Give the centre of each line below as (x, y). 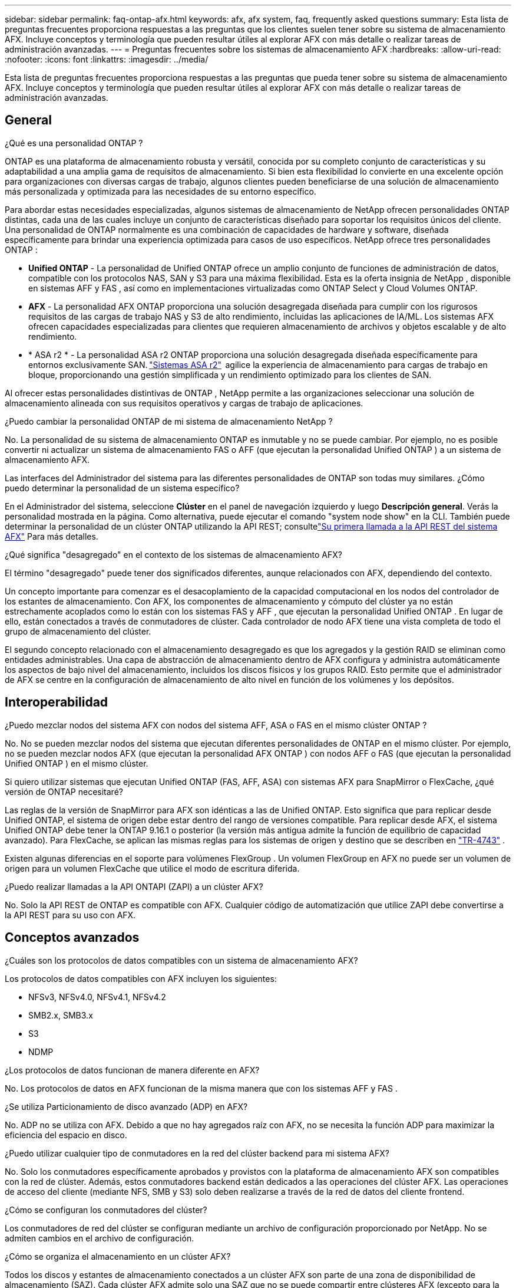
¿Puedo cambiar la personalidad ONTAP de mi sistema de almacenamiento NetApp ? (169, 421)
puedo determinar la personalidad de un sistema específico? (122, 488)
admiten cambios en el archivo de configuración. (100, 1238)
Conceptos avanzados (72, 938)
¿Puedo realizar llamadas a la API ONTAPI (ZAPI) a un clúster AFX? (134, 886)
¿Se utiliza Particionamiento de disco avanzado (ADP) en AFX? (126, 1106)
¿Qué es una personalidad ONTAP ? (74, 143)
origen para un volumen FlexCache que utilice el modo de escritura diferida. (152, 868)
